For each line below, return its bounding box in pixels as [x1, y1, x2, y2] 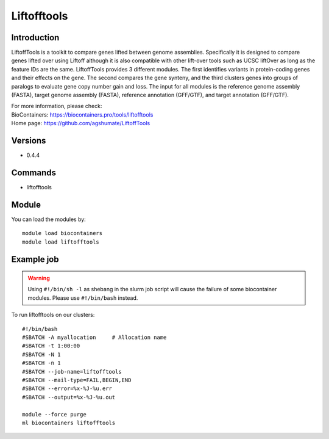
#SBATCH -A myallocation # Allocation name [22, 334, 167, 341]
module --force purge [22, 411, 87, 418]
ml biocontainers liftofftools [22, 419, 116, 426]
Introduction [11, 32, 60, 43]
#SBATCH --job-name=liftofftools [22, 368, 122, 375]
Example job [11, 254, 59, 264]
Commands [11, 167, 57, 178]
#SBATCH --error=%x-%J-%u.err [22, 385, 113, 392]
